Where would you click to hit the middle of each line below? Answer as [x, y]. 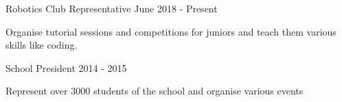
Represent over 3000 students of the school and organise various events [155, 91]
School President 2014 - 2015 [66, 67]
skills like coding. [42, 45]
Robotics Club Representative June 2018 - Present [112, 8]
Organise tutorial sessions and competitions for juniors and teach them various [171, 31]
